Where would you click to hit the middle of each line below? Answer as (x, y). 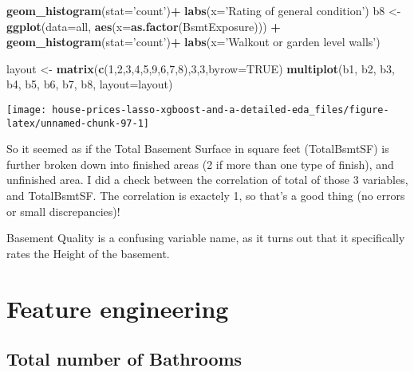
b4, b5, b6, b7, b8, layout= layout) (90, 84)
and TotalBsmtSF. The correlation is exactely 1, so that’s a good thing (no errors (206, 196)
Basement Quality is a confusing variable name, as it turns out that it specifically (206, 238)
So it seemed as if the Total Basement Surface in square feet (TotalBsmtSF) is (198, 149)
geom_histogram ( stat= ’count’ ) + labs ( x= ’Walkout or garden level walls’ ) (193, 42)
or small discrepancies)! (63, 211)
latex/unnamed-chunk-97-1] (78, 123)
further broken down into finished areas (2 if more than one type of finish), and (200, 164)
